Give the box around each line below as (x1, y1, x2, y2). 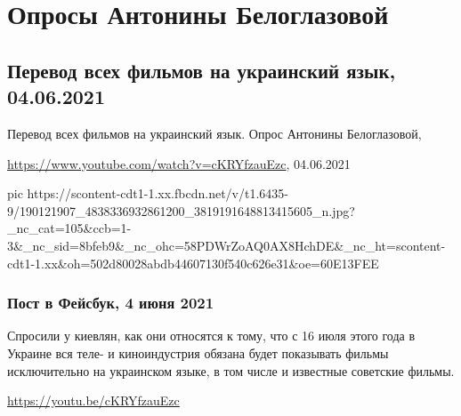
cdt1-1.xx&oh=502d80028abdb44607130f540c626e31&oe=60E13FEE (7, 253, 379, 272)
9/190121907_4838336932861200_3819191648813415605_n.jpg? (7, 201, 355, 220)
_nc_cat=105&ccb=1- (7, 219, 132, 237)
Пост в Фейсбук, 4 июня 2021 (7, 292, 214, 314)
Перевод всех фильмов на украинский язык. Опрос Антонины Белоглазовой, (7, 124, 422, 142)
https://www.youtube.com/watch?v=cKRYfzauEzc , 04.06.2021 (7, 154, 351, 172)
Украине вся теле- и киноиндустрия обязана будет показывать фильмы (7, 343, 389, 362)
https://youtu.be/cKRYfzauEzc (7, 391, 180, 410)
